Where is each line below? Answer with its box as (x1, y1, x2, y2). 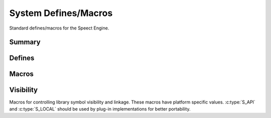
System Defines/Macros (9, 7, 113, 18)
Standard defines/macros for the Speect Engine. (9, 25, 109, 31)
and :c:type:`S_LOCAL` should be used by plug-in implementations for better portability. (9, 105, 191, 112)
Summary (9, 38, 41, 46)
